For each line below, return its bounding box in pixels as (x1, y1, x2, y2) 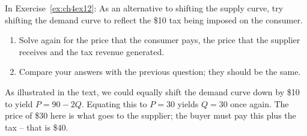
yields (177, 97, 199, 110)
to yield (5, 97, 33, 110)
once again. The (230, 97, 289, 110)
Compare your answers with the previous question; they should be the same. (19, 65, 301, 78)
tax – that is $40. (5, 120, 68, 133)
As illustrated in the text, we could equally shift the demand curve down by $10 (5, 85, 300, 98)
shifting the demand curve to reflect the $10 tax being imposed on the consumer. (5, 13, 303, 26)
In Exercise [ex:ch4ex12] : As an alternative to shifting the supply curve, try (5, 2, 284, 14)
